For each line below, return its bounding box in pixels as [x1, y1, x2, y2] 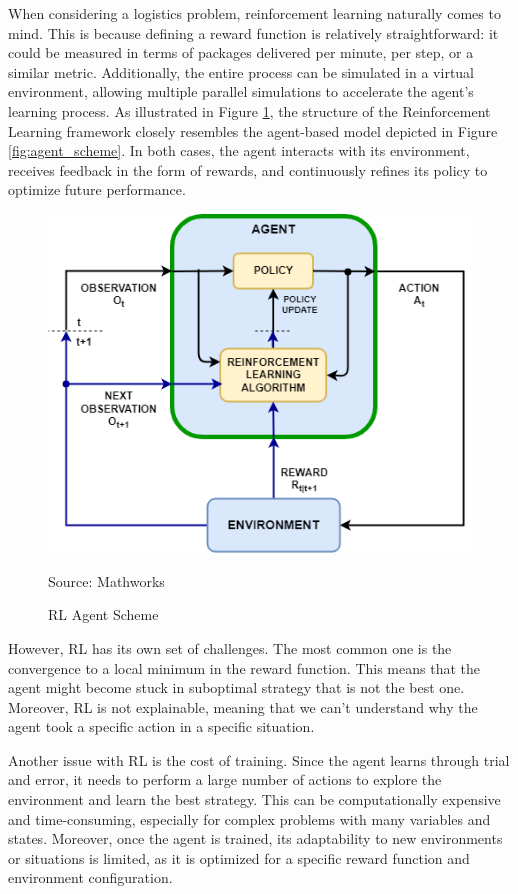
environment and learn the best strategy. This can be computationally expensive [8, 789, 501, 810]
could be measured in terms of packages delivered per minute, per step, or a [8, 42, 474, 63]
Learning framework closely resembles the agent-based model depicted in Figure [8, 120, 498, 141]
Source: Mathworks [48, 570, 165, 591]
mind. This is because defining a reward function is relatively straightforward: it [8, 22, 499, 43]
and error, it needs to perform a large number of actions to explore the [8, 769, 442, 790]
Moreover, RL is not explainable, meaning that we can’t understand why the [8, 696, 478, 717]
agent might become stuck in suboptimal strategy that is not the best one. [8, 677, 465, 698]
